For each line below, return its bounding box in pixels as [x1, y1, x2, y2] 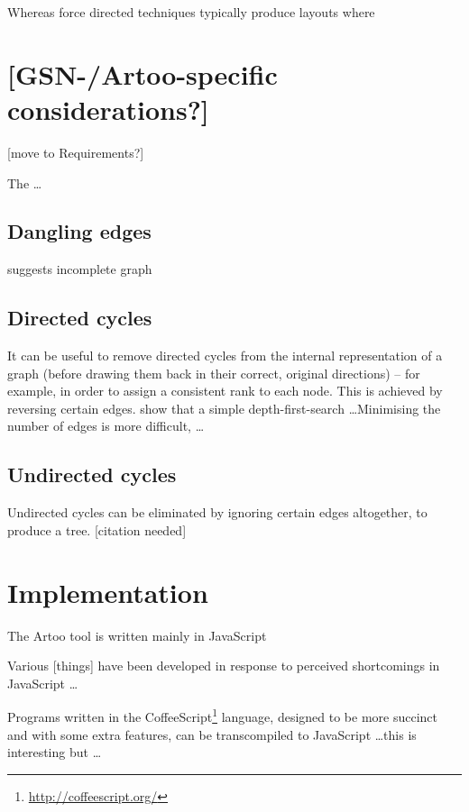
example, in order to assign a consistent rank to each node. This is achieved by [7, 381, 443, 400]
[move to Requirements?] [7, 142, 144, 161]
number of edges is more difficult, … [7, 416, 205, 435]
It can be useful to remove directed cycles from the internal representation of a [7, 346, 443, 365]
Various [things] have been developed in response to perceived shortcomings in [7, 656, 440, 675]
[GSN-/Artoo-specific [7, 55, 278, 92]
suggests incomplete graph [7, 260, 152, 278]
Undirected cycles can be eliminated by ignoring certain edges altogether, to [7, 503, 428, 522]
